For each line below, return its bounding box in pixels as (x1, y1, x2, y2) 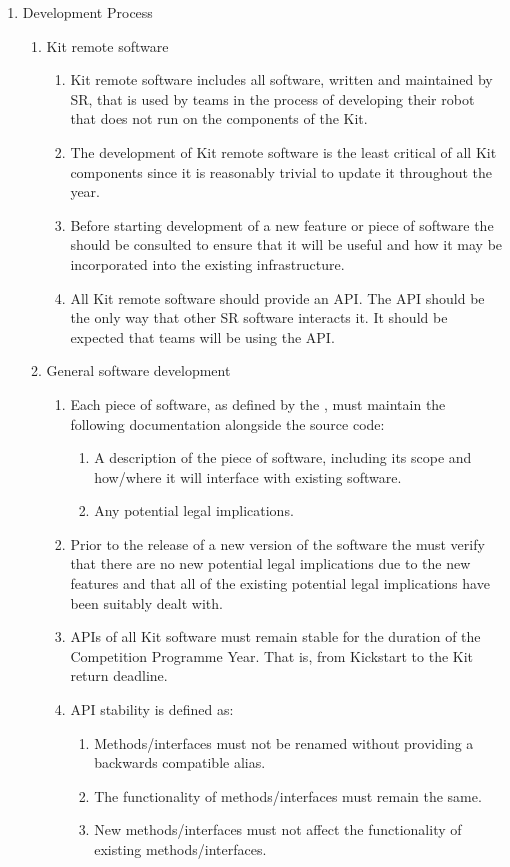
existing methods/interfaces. (94, 839, 267, 859)
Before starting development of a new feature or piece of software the (70, 214, 494, 235)
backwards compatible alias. (94, 752, 266, 773)
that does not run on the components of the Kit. (70, 108, 368, 129)
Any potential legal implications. (94, 500, 294, 521)
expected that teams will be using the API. (70, 326, 335, 347)
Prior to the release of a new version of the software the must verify (70, 533, 485, 554)
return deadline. (70, 665, 168, 686)
